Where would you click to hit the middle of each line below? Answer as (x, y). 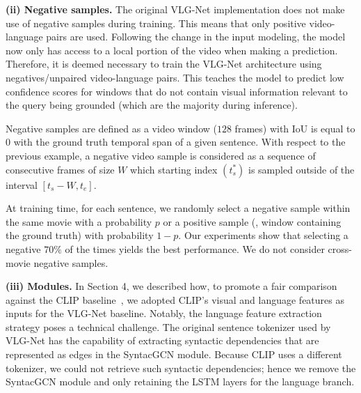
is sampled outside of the (302, 169)
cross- (340, 248)
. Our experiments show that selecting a (263, 235)
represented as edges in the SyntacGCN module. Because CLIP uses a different (174, 354)
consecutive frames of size (60, 169)
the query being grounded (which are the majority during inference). (152, 105)
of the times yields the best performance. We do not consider (195, 248)
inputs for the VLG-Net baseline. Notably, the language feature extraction (164, 313)
